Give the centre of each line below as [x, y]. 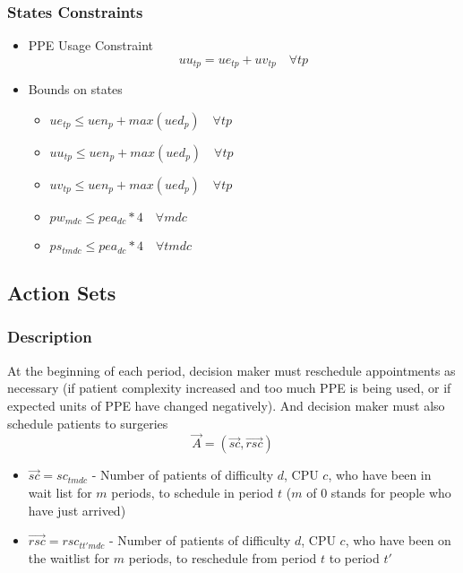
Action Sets [62, 293]
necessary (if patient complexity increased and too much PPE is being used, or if [229, 388]
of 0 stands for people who [379, 492]
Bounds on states [75, 89]
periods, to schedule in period [193, 492]
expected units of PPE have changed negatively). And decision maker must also [226, 405]
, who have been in [380, 475]
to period [354, 557]
